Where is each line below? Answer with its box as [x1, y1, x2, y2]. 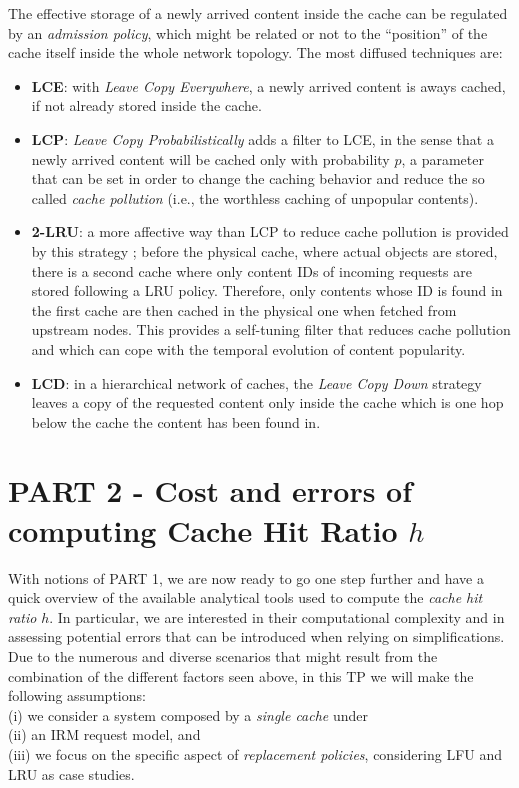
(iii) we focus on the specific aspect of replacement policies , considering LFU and [8, 743, 503, 764]
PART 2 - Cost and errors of [8, 470, 413, 511]
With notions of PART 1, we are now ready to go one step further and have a [8, 567, 484, 588]
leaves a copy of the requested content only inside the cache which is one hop [31, 392, 504, 413]
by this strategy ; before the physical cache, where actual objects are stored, [31, 240, 498, 261]
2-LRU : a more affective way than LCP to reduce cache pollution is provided [31, 221, 509, 242]
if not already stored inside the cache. [31, 95, 262, 116]
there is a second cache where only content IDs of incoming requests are [31, 260, 472, 281]
